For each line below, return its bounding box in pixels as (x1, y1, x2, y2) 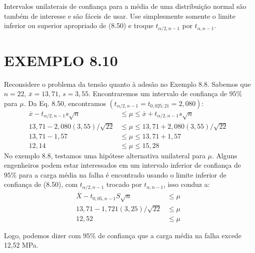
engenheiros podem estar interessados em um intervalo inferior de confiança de (4, 160, 241, 170)
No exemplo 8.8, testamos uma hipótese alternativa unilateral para (4, 150, 206, 160)
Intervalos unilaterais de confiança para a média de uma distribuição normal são (4, 1, 246, 11)
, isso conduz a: (163, 179, 210, 189)
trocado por (106, 179, 142, 189)
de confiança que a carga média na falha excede (98, 230, 242, 240)
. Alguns (212, 150, 237, 160)
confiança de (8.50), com (4, 179, 78, 189)
